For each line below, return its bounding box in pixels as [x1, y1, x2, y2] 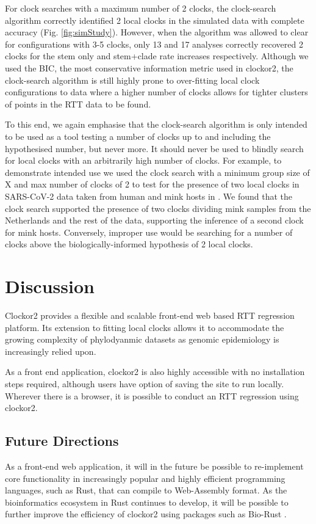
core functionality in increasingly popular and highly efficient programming [5, 471, 285, 484]
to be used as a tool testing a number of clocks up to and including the [5, 129, 271, 142]
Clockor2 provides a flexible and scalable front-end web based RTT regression [5, 309, 295, 321]
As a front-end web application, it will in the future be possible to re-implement [5, 459, 304, 472]
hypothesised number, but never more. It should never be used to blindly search [5, 142, 304, 155]
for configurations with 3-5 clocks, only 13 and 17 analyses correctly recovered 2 [5, 37, 303, 50]
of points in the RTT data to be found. [5, 97, 151, 110]
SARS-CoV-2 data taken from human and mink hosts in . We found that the [5, 189, 292, 202]
